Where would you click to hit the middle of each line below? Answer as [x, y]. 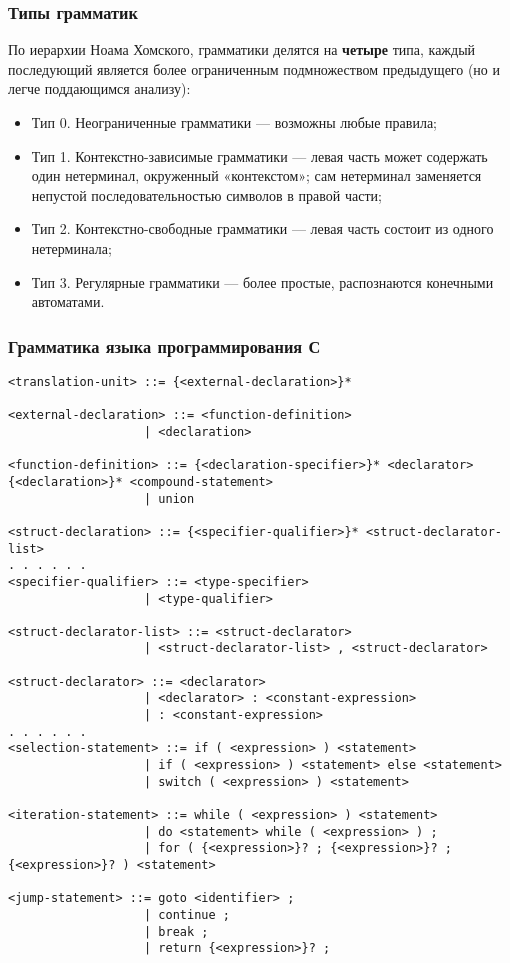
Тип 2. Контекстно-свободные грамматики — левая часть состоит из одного [262, 228]
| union [169, 498]
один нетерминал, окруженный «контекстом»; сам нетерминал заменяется [256, 175]
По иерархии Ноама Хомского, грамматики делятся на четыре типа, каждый [242, 49]
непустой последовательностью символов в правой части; [206, 194]
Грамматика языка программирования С [164, 345]
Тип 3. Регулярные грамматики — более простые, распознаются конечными [262, 281]
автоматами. [68, 301]
